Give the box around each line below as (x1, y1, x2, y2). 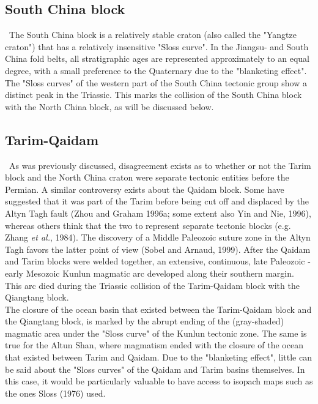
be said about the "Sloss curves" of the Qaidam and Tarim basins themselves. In (5, 362, 305, 375)
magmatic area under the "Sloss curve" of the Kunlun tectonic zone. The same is (5, 326, 307, 339)
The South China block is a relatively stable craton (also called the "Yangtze (9, 28, 297, 41)
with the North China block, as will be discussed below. (5, 100, 214, 113)
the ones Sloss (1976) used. (5, 386, 106, 399)
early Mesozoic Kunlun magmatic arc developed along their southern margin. (5, 266, 294, 279)
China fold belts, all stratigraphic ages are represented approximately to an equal (5, 52, 309, 65)
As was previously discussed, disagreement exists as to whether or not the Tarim (9, 159, 311, 171)
